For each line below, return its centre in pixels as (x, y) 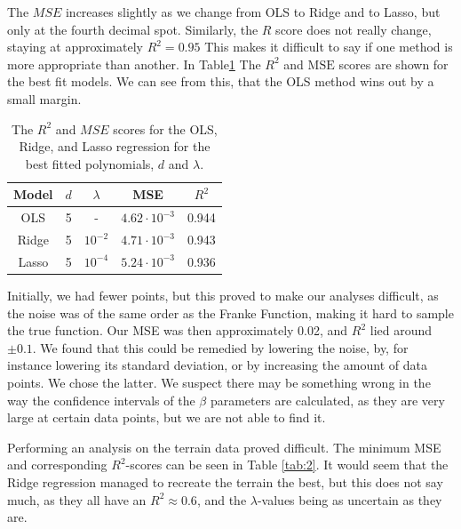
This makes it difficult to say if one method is (329, 47)
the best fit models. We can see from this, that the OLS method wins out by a (221, 81)
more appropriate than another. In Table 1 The (134, 64)
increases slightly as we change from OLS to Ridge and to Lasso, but (253, 12)
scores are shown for (393, 64)
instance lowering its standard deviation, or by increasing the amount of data (217, 365)
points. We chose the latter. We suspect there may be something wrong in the (219, 382)
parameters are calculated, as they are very (327, 400)
